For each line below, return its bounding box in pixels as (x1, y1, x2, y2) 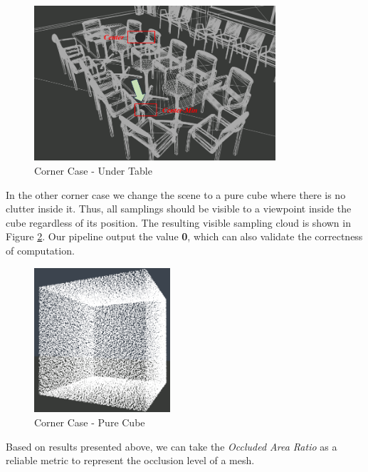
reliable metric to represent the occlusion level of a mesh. (6, 453, 255, 468)
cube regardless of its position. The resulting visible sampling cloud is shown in (6, 215, 351, 230)
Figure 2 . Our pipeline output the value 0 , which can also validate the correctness (6, 229, 363, 244)
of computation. (6, 243, 75, 258)
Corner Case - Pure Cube (34, 414, 145, 429)
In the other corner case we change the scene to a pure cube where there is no (6, 187, 346, 202)
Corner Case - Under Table (34, 163, 152, 178)
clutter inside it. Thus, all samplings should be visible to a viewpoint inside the (6, 201, 352, 216)
